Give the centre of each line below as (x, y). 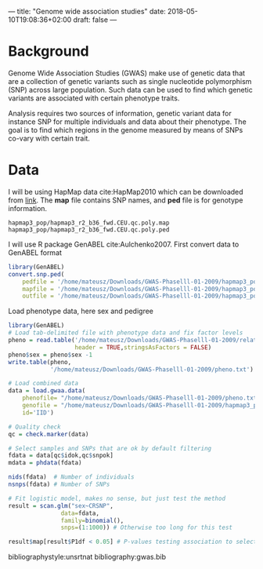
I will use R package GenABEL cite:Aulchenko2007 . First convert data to (124, 244)
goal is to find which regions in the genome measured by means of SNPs (126, 129)
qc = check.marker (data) (49, 434)
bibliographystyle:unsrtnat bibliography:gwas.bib (87, 557)
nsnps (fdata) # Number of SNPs (59, 484)
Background (49, 51)
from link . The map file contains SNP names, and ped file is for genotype (126, 200)
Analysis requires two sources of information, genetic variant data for (120, 113)
